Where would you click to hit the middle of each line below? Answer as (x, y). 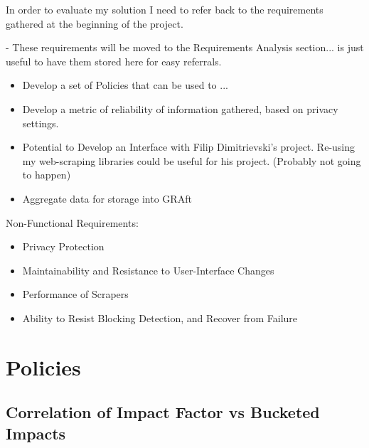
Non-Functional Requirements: (72, 222)
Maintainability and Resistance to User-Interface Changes (148, 270)
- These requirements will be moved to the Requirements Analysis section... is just (185, 47)
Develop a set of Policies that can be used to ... (125, 85)
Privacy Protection (63, 246)
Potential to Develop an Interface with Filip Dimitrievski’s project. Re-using (189, 147)
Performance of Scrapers (75, 294)
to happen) (47, 175)
